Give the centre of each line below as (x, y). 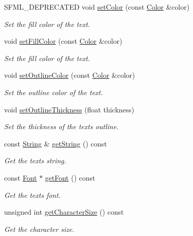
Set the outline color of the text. (54, 92)
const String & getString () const (56, 143)
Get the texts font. (33, 195)
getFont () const (70, 177)
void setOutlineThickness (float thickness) (69, 109)
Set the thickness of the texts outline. (61, 126)
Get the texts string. (35, 160)
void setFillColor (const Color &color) (63, 41)
